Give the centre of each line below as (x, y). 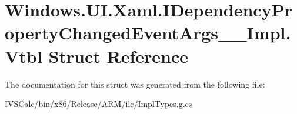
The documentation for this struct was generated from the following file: (135, 84)
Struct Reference (119, 56)
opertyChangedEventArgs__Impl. (148, 33)
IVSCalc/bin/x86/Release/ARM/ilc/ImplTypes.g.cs (99, 104)
